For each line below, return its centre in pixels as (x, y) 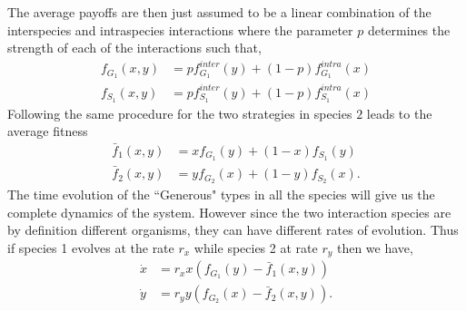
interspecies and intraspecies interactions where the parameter (180, 29)
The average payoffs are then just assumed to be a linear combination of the (219, 12)
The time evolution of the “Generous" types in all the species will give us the (221, 194)
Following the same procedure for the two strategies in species (180, 113)
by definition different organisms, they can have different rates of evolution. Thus (233, 230)
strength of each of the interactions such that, (134, 48)
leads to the (399, 113)
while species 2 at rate (256, 247)
